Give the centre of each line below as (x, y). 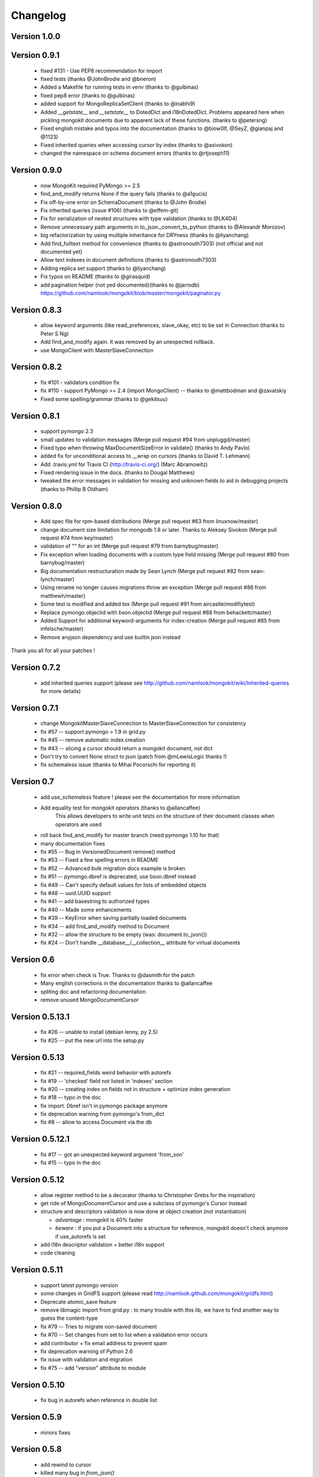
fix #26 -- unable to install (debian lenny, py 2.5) (99, 1032)
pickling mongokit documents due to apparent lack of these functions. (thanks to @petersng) (154, 120)
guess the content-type (69, 1318)
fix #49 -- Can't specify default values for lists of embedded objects (123, 885)
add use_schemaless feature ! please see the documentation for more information (140, 797)
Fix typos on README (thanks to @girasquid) (95, 276)
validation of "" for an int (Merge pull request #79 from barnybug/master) (129, 546)
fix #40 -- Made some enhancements (86, 909)
